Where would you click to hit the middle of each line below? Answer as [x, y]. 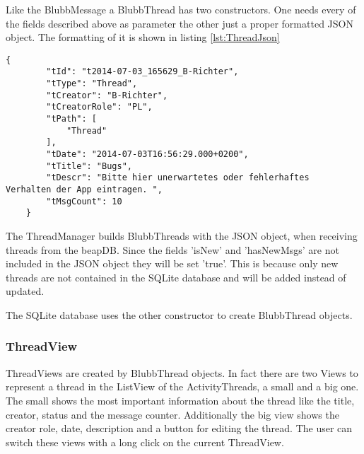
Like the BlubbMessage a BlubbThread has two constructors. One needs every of [181, 9]
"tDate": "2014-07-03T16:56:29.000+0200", [147, 155]
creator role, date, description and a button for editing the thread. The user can [179, 428]
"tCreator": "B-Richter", [107, 95]
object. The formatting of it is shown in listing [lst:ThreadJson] [143, 37]
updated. [25, 291]
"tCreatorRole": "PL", [99, 107]
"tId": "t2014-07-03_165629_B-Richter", [142, 72]
